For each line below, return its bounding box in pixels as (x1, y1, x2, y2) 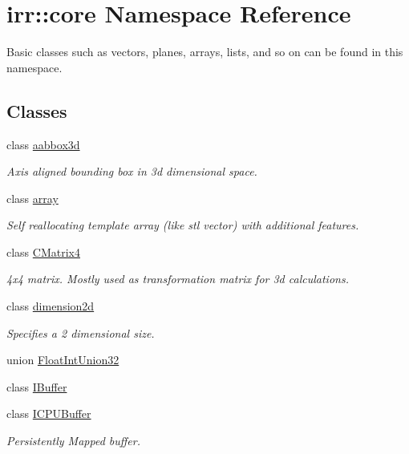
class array (6, 189, 59, 206)
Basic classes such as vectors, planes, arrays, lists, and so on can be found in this (6, 43, 403, 60)
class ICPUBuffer (6, 405, 91, 422)
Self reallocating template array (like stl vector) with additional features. (6, 217, 359, 233)
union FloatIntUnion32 (6, 351, 119, 368)
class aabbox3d (6, 136, 80, 152)
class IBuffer (6, 378, 67, 395)
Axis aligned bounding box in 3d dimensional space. (6, 163, 257, 180)
